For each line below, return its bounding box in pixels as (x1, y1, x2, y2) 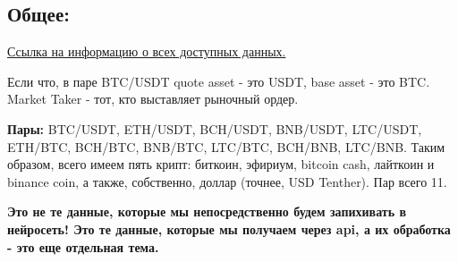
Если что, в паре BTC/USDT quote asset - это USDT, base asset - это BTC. (7, 72, 430, 90)
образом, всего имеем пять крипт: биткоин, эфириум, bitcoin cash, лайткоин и (7, 155, 435, 173)
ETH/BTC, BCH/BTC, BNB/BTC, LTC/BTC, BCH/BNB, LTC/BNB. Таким (7, 137, 445, 156)
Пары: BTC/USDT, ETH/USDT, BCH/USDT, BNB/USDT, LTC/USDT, (7, 119, 422, 138)
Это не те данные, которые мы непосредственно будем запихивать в (7, 202, 406, 221)
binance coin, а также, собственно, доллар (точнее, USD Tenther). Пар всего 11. (7, 172, 447, 190)
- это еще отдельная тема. (7, 237, 159, 256)
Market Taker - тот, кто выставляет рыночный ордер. (7, 89, 299, 108)
